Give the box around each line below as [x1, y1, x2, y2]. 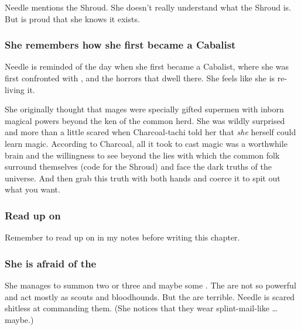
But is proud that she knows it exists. [5, 12, 140, 25]
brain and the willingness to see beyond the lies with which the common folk [5, 149, 280, 161]
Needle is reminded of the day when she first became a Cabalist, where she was [5, 60, 289, 73]
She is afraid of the [5, 256, 97, 270]
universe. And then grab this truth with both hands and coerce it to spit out [5, 171, 281, 184]
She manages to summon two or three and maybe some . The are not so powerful [5, 279, 296, 291]
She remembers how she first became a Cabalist [5, 37, 236, 52]
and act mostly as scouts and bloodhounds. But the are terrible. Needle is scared [5, 290, 295, 302]
